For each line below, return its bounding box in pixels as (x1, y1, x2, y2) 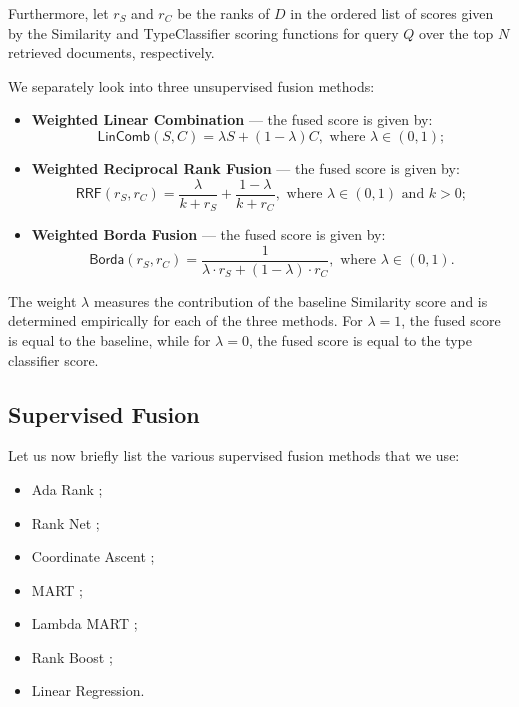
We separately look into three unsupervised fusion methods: (8, 75, 375, 96)
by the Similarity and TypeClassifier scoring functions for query (8, 22, 399, 43)
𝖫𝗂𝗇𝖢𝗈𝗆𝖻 (97, 129, 151, 144)
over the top (419, 22, 494, 43)
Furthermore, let (8, 3, 109, 23)
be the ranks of (177, 3, 270, 23)
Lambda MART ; (31, 613, 138, 634)
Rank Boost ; (31, 646, 113, 667)
